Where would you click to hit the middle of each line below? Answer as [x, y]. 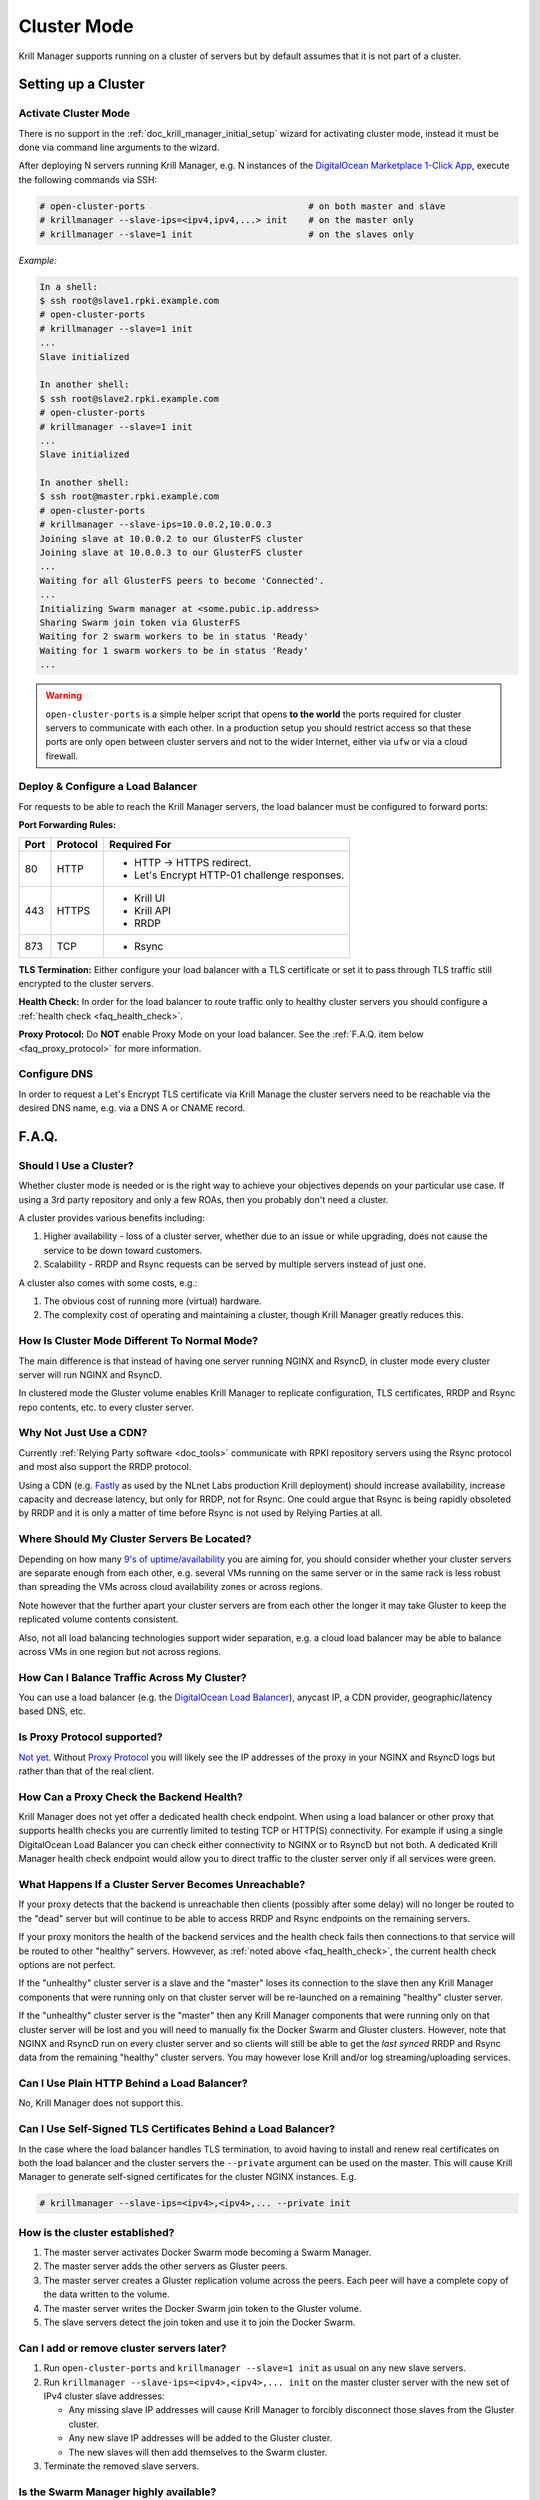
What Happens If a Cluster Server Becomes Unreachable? [162, 1885]
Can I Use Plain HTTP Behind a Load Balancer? [133, 2083]
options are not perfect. [67, 1964]
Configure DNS [56, 1074]
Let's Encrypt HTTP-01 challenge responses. [239, 875]
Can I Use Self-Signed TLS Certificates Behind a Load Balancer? [176, 2129]
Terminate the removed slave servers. [121, 2466]
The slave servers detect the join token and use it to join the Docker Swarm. [199, 2322]
